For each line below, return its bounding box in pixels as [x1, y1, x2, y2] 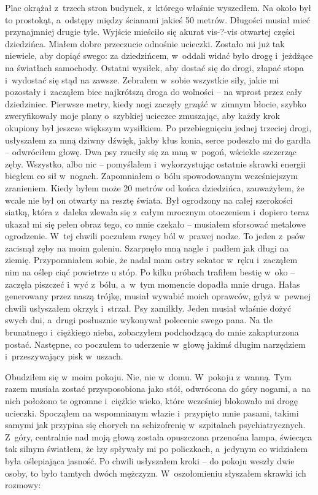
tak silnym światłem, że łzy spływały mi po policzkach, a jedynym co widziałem [5, 442, 308, 455]
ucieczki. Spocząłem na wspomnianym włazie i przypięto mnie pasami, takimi [5, 406, 299, 419]
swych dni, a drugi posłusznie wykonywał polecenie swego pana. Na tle [5, 313, 273, 326]
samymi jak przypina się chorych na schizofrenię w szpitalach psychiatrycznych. [5, 418, 306, 431]
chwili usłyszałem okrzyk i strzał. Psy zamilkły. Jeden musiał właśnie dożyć [5, 301, 292, 314]
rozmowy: [5, 478, 41, 491]
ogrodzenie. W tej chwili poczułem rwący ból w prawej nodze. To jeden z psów [5, 229, 306, 242]
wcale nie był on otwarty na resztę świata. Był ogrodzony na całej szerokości [5, 193, 293, 206]
